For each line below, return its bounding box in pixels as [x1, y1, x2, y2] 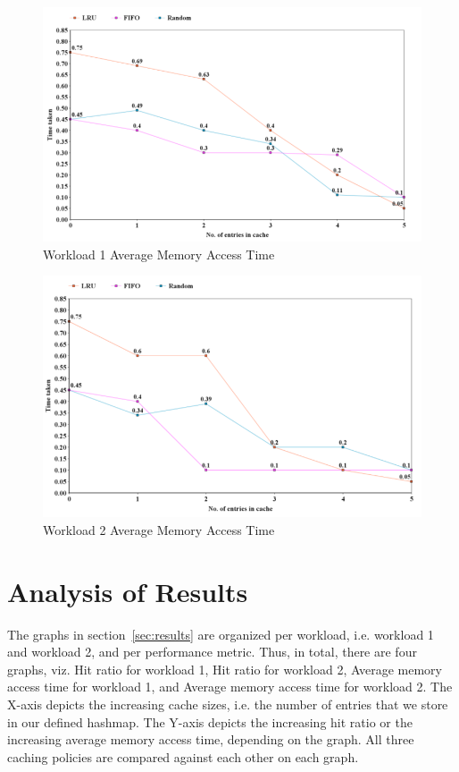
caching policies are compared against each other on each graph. [7, 747, 359, 766]
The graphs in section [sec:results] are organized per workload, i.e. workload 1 [7, 624, 434, 643]
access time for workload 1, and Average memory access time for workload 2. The [7, 677, 453, 696]
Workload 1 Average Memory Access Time [43, 244, 275, 263]
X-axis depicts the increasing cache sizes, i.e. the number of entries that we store [7, 695, 448, 713]
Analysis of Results [7, 573, 248, 609]
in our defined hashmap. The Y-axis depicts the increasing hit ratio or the [7, 712, 413, 731]
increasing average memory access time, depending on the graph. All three [7, 730, 414, 749]
